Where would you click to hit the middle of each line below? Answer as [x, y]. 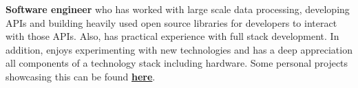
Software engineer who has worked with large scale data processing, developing [178, 9]
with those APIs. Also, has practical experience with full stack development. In [172, 36]
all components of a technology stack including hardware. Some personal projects [177, 63]
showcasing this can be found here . [81, 76]
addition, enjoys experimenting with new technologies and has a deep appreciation [179, 49]
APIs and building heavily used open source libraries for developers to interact [171, 22]
